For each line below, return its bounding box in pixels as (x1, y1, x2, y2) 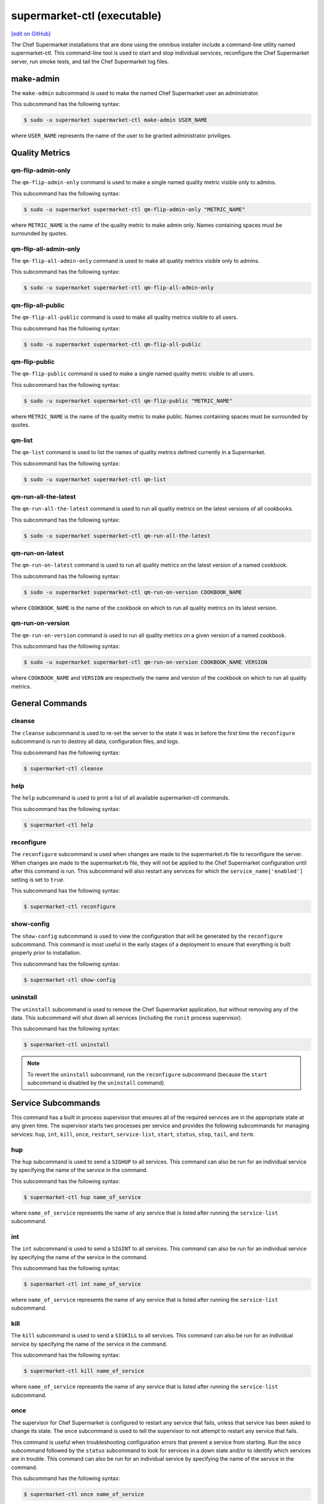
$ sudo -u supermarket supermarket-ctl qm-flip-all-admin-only (23, 285, 214, 291)
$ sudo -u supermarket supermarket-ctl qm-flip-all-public (23, 341, 201, 348)
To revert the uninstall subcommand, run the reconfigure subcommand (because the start (27, 1071, 268, 1078)
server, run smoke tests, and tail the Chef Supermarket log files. (11, 58, 169, 65)
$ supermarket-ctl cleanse (23, 765, 103, 772)
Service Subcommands (11, 1098, 101, 1108)
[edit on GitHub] (11, 30, 51, 37)
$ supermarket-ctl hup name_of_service (23, 1194, 141, 1200)
